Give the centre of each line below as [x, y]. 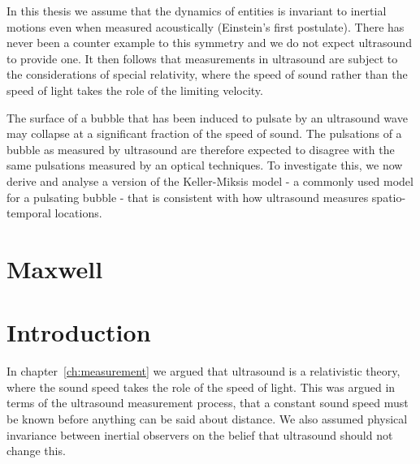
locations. [78, 213]
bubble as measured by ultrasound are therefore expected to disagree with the [201, 149]
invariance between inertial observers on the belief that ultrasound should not [200, 434]
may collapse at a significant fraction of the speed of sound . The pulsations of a [204, 133]
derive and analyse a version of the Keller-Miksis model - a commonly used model [210, 180]
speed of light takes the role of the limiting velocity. [135, 90]
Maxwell [55, 268]
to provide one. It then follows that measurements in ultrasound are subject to [202, 58]
